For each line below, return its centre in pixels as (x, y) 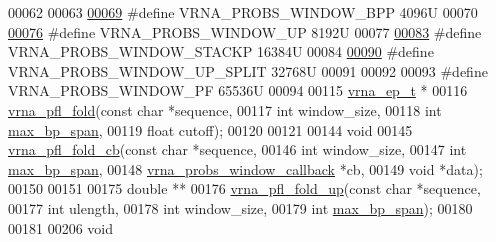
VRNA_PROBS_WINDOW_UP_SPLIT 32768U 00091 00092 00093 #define (248, 70)
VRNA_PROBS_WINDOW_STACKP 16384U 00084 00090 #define (221, 51)
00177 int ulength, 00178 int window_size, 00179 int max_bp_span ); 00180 (240, 207)
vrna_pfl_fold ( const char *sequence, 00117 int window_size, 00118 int (225, 109)
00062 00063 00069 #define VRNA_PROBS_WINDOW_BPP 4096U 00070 (243, 12)
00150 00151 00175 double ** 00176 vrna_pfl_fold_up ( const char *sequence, (244, 188)
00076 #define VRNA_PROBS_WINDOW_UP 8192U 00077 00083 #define (245, 31)
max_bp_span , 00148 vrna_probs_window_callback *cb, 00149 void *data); (245, 168)
